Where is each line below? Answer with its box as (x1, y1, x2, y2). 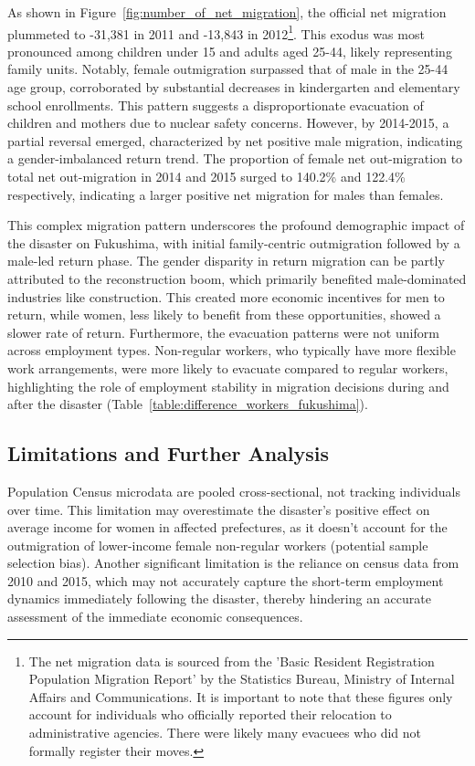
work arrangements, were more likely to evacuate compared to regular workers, (7, 358, 449, 377)
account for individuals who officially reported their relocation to (28, 705, 392, 724)
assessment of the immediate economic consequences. (7, 607, 303, 626)
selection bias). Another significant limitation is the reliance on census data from (7, 553, 459, 572)
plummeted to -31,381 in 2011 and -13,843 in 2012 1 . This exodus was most (7, 21, 425, 43)
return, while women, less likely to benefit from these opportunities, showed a (7, 305, 441, 324)
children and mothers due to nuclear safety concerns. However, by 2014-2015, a (7, 113, 449, 132)
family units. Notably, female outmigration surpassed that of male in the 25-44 (7, 59, 449, 79)
